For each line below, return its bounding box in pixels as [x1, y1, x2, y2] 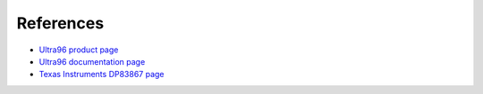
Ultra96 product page [38, 44, 119, 55]
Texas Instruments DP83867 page [38, 69, 165, 80]
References [16, 13, 105, 33]
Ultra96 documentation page [38, 56, 146, 67]
